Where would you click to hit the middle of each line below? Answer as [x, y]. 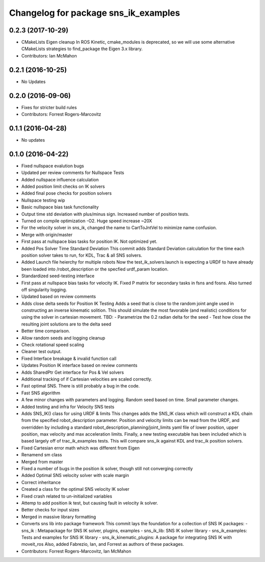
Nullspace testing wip [43, 200]
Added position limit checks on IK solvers [63, 186]
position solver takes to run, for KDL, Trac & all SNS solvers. [82, 255]
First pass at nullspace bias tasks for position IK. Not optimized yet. [89, 241]
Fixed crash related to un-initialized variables [67, 496]
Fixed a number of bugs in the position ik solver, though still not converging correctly [107, 469]
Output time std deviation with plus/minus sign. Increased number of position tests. [105, 214]
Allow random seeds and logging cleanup [63, 338]
